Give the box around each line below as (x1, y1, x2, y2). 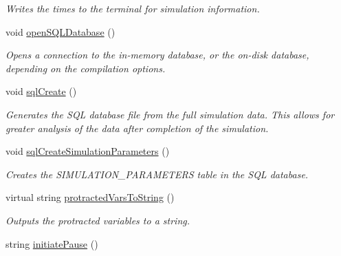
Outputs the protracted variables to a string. (5, 213, 190, 227)
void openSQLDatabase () (5, 24, 115, 39)
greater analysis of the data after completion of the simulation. (5, 120, 269, 135)
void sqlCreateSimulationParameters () (5, 144, 170, 158)
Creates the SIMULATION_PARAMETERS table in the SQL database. (5, 167, 309, 181)
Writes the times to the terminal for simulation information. (5, 1, 260, 15)
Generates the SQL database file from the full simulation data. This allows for (5, 107, 335, 121)
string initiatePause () (5, 236, 98, 250)
